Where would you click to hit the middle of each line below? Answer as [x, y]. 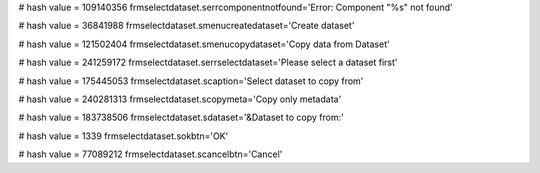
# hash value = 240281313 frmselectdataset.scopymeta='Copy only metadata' [180, 99]
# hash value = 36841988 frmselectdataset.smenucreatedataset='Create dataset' [186, 26]
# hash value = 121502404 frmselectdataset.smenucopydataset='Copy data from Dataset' [204, 44]
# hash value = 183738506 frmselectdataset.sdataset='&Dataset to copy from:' [181, 117]
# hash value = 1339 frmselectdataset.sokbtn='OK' [123, 136]
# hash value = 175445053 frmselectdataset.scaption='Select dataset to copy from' [191, 81]
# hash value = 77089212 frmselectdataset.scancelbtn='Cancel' [150, 154]
